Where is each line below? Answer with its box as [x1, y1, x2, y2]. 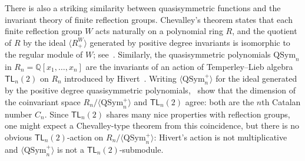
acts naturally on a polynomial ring [95, 25, 223, 37]
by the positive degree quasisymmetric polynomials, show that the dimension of [5, 84, 296, 96]
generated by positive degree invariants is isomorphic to [89, 36, 290, 48]
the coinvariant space [5, 96, 81, 108]
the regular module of [5, 48, 83, 61]
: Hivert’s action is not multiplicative [154, 131, 287, 143]
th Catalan [261, 96, 301, 108]
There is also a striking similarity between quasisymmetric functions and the [5, 2, 281, 14]
